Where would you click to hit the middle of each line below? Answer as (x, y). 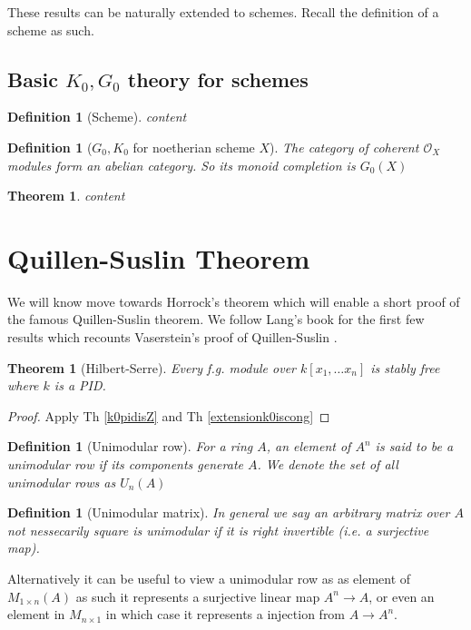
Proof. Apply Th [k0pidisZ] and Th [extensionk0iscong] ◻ (169, 415)
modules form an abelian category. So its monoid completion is (182, 165)
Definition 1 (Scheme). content (97, 117)
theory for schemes (218, 79)
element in (36, 614)
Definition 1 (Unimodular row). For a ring (130, 446)
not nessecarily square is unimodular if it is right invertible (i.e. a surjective (218, 530)
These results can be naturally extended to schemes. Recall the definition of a (223, 12)
